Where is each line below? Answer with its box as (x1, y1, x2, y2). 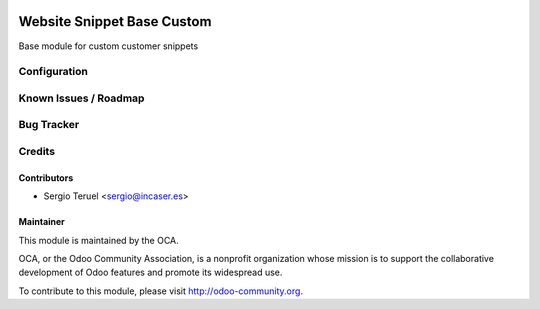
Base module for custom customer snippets (18, 40, 199, 52)
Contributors (18, 171, 74, 184)
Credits (18, 144, 55, 158)
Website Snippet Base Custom (18, 13, 212, 30)
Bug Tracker (18, 118, 80, 132)
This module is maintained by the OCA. (18, 234, 179, 246)
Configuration (18, 65, 89, 79)
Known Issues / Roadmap (18, 91, 145, 105)
